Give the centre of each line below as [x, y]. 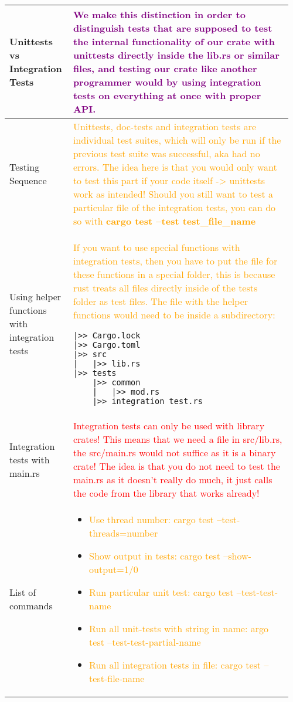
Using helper [35, 296]
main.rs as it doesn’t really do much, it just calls [173, 479]
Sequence [28, 180]
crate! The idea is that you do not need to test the [176, 466]
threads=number [124, 533]
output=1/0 [114, 569]
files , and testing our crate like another [165, 68]
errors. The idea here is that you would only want [175, 167]
